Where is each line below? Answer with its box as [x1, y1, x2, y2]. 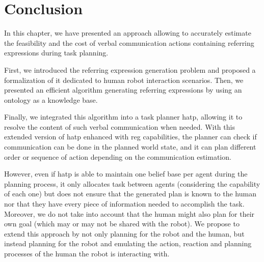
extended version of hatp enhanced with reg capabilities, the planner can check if [4, 131, 257, 142]
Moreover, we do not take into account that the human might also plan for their [4, 208, 255, 219]
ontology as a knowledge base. [4, 94, 98, 105]
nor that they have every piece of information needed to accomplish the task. [4, 198, 245, 209]
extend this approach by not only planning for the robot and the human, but [4, 228, 245, 239]
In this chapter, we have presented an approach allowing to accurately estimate [4, 27, 251, 38]
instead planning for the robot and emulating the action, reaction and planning [4, 238, 252, 249]
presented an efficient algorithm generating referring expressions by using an [4, 84, 242, 95]
